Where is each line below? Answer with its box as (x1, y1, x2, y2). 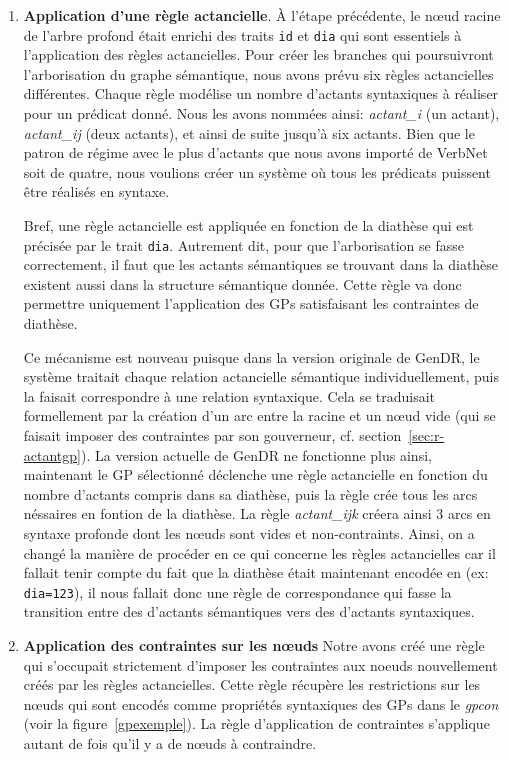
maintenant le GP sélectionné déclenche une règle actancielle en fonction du (23, 464, 488, 485)
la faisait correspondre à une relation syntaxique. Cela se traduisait (23, 385, 436, 406)
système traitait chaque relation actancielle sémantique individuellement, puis (23, 366, 500, 387)
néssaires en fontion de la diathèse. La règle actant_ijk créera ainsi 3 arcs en (23, 503, 491, 524)
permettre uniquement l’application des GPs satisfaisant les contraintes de (23, 293, 479, 314)
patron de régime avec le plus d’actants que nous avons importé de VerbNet (23, 142, 488, 163)
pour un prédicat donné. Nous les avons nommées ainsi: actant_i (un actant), (23, 103, 500, 124)
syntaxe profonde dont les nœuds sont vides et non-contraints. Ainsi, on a (23, 522, 475, 543)
